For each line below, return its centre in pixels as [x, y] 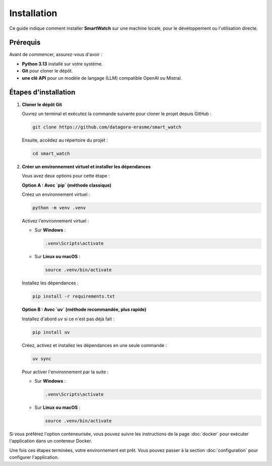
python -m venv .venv [59, 208]
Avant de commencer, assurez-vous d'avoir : [56, 54]
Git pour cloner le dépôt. [47, 71]
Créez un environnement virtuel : [56, 195]
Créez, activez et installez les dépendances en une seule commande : [94, 345]
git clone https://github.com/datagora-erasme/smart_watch [107, 127]
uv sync [42, 359]
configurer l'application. [34, 457]
